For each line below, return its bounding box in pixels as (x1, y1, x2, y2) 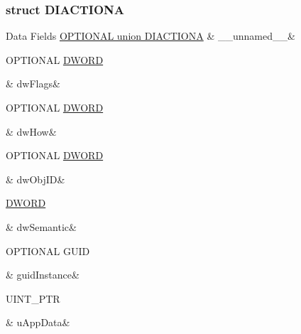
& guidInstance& (6, 267, 80, 282)
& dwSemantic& (6, 219, 77, 234)
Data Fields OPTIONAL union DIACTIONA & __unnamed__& (6, 28, 295, 43)
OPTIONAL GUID (6, 243, 90, 258)
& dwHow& (6, 124, 57, 139)
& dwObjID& (6, 171, 65, 186)
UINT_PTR (6, 291, 60, 306)
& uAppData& (6, 315, 70, 330)
